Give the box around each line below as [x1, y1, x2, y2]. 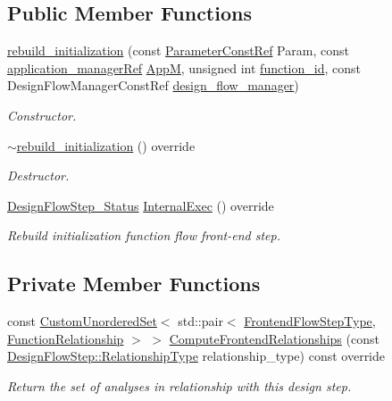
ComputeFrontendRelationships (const [169, 329, 379, 347]
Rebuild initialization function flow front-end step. [7, 226, 280, 245]
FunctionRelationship [7, 329, 124, 347]
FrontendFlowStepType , [244, 312, 376, 330]
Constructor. [7, 105, 77, 124]
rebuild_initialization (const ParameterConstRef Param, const [7, 41, 349, 60]
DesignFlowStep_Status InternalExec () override [7, 196, 274, 214]
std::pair [178, 312, 223, 330]
